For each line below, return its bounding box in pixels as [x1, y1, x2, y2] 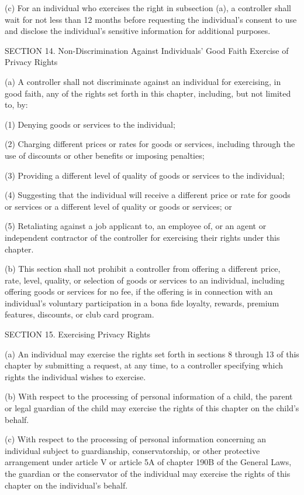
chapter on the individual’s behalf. [5, 479, 128, 491]
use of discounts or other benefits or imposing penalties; [5, 149, 205, 161]
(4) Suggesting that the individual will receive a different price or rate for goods [5, 189, 291, 201]
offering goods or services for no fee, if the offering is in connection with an [5, 285, 273, 298]
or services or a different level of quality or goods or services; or [5, 200, 232, 212]
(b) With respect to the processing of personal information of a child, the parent [5, 390, 293, 402]
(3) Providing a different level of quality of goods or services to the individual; [5, 169, 285, 181]
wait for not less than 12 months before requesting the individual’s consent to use [5, 13, 297, 25]
